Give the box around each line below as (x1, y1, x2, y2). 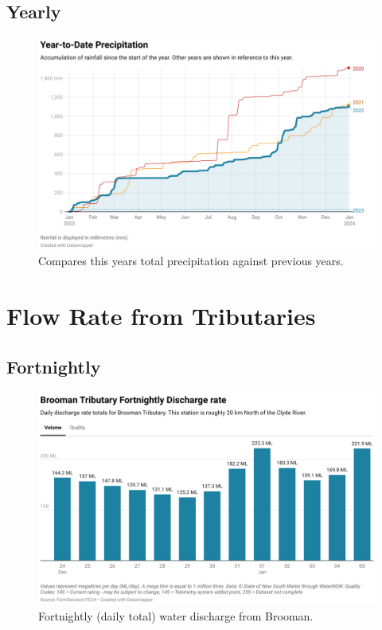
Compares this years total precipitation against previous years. (38, 252, 344, 269)
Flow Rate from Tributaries (6, 299, 316, 332)
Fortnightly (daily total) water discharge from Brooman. (38, 607, 314, 624)
